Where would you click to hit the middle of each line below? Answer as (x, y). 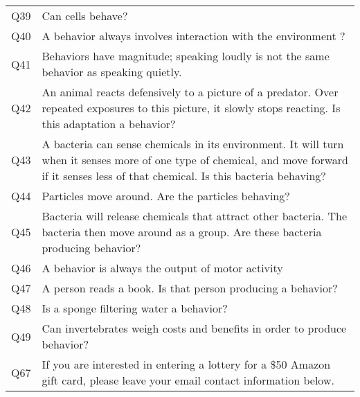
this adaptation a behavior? (109, 124)
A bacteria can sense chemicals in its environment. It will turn (193, 144)
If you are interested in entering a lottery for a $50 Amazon (186, 364)
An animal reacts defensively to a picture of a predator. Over (190, 92)
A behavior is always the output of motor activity (162, 268)
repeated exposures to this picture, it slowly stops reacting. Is (191, 108)
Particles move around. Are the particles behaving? (166, 196)
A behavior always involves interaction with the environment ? (193, 36)
